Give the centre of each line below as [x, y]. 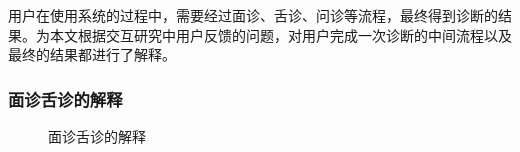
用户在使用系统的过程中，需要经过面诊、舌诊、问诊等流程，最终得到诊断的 [253, 15]
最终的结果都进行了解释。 [92, 54]
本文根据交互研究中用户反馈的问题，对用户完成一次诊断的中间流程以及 [280, 34]
